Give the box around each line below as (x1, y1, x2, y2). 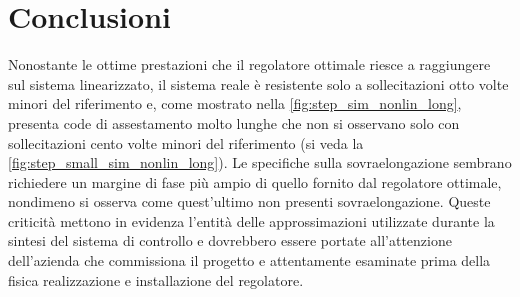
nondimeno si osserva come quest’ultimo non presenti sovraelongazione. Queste (8, 191, 491, 212)
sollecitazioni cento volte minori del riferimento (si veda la (8, 132, 364, 153)
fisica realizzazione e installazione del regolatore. (8, 269, 304, 290)
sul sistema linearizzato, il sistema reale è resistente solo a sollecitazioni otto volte (8, 73, 509, 94)
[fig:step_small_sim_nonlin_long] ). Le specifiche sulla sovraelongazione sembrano (8, 152, 512, 173)
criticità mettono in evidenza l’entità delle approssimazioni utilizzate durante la (8, 210, 495, 231)
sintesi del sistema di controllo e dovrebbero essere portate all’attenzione (8, 230, 452, 251)
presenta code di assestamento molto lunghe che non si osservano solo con (8, 112, 460, 133)
